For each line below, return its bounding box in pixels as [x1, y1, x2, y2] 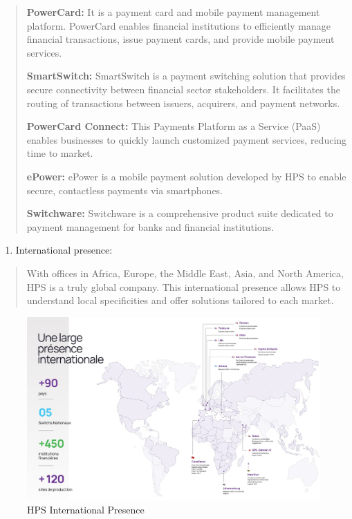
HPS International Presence [27, 502, 145, 517]
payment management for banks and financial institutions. [26, 219, 275, 234]
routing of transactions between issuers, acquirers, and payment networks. [26, 95, 340, 110]
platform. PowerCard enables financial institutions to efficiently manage [26, 18, 331, 32]
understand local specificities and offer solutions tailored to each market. [26, 293, 334, 308]
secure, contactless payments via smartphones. [26, 182, 223, 197]
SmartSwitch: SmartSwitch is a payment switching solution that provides [26, 68, 346, 83]
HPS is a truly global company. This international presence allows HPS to [26, 279, 341, 294]
